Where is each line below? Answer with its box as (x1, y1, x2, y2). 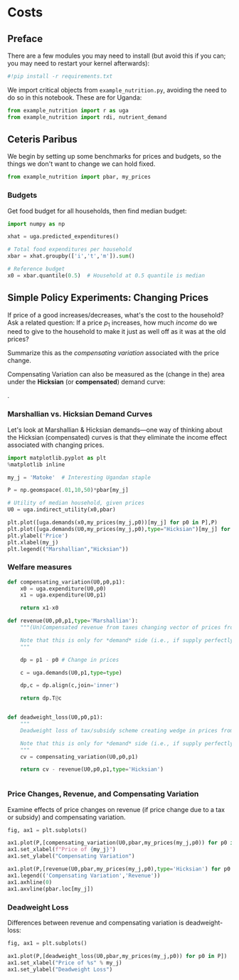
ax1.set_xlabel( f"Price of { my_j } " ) (7, 846, 116, 853)
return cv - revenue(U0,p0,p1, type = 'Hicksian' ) (20, 766, 164, 773)
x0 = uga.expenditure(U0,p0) (20, 585, 107, 592)
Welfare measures (7, 562, 73, 572)
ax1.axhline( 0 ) (7, 878, 53, 886)
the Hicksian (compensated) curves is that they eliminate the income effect (7, 433, 228, 441)
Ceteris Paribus (7, 133, 78, 146)
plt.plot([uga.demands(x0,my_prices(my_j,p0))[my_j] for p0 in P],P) (7, 519, 218, 527)
